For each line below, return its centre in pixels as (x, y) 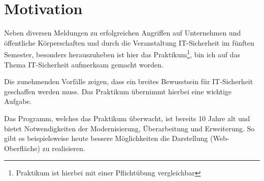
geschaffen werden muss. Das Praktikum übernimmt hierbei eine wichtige (118, 91)
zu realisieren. (64, 148)
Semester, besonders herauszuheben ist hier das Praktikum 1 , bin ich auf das (122, 53)
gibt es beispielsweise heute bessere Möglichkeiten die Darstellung (106, 138)
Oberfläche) (22, 148)
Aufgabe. (18, 101)
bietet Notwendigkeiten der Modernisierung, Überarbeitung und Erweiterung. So (129, 128)
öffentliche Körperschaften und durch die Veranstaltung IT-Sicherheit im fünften (129, 42)
